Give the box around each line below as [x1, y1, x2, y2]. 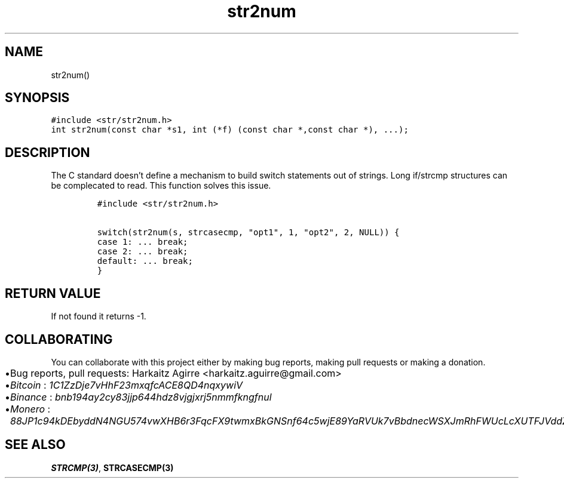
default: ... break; [97, 256, 193, 266]
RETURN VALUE [5, 285, 101, 301]
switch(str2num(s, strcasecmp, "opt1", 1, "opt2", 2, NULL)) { [97, 227, 400, 238]
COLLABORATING [5, 331, 113, 347]
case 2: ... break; [97, 247, 188, 257]
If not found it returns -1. [51, 311, 146, 322]
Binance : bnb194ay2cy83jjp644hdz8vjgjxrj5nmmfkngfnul [10, 390, 272, 403]
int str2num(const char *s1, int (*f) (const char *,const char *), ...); [51, 125, 409, 135]
